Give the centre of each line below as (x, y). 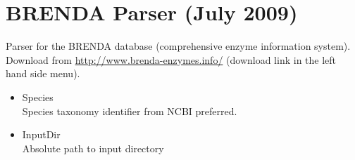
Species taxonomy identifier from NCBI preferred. (130, 111)
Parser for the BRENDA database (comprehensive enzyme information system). (178, 46)
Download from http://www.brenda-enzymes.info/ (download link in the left (171, 59)
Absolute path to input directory (93, 148)
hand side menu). (43, 73)
